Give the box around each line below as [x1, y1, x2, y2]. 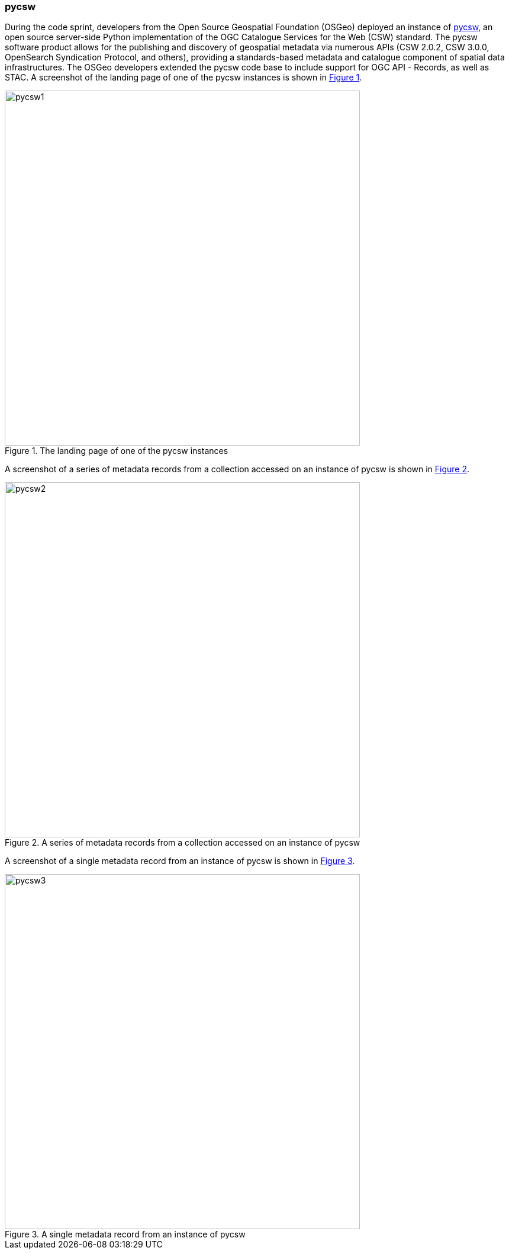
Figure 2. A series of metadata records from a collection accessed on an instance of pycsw [5, 837, 360, 848]
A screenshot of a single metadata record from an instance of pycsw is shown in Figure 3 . [5, 856, 355, 866]
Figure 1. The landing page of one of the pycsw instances [5, 446, 228, 456]
